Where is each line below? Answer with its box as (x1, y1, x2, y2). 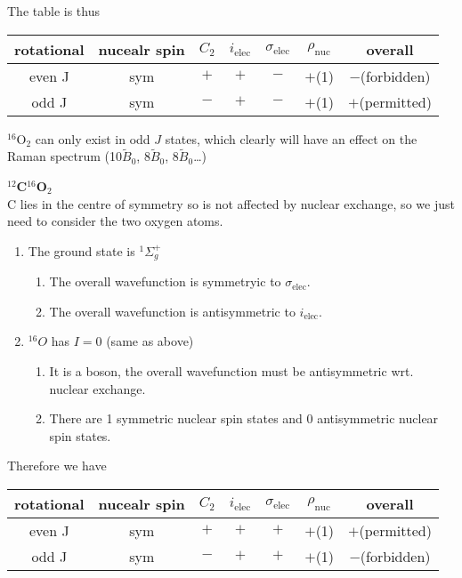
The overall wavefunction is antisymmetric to (49, 301, 296, 320)
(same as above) (106, 332, 194, 350)
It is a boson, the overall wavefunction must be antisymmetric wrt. (49, 362, 414, 381)
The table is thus (7, 2, 100, 20)
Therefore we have (7, 456, 107, 475)
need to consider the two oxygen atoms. (7, 212, 223, 230)
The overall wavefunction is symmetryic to (49, 272, 281, 291)
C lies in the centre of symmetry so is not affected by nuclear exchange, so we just (7, 194, 455, 213)
